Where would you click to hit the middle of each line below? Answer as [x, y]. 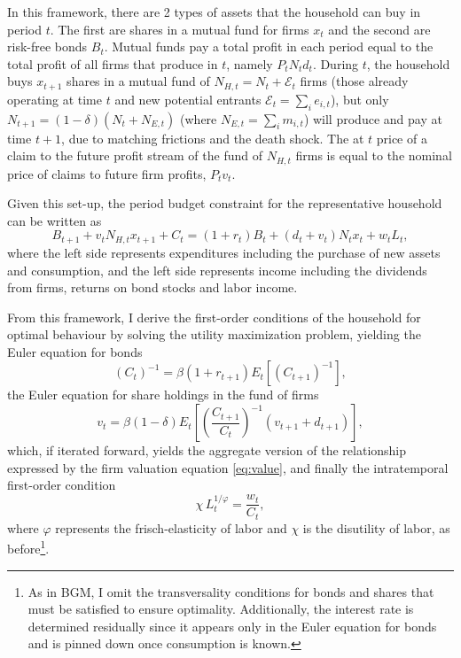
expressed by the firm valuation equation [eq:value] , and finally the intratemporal [228, 467]
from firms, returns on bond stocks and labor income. [152, 287]
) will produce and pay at [373, 118]
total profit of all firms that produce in [113, 63]
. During [336, 63]
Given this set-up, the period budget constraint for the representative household [225, 203]
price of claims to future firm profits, [107, 173]
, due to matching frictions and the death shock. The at [213, 138]
